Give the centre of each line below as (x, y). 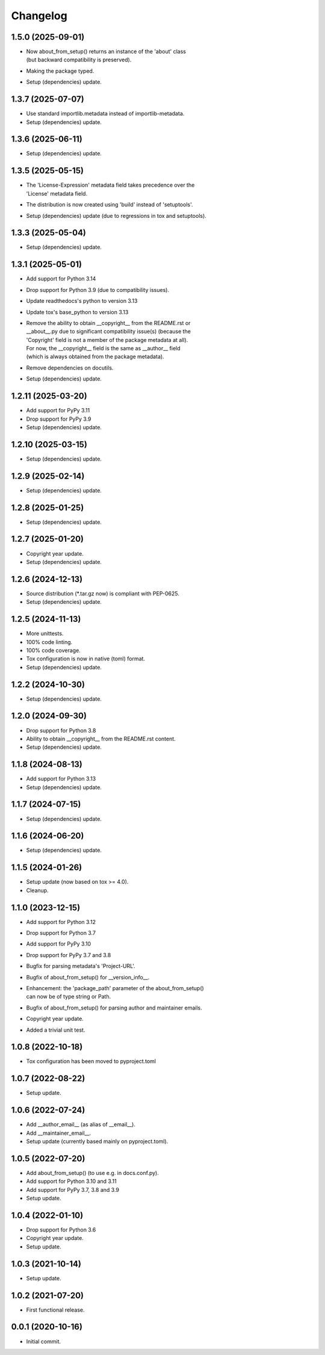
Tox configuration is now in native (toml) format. (86, 659)
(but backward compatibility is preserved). (79, 60)
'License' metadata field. (57, 193)
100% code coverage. (53, 650)
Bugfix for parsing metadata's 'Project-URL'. (81, 966)
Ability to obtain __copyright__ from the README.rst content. (101, 739)
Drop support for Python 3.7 (61, 933)
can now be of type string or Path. (69, 997)
